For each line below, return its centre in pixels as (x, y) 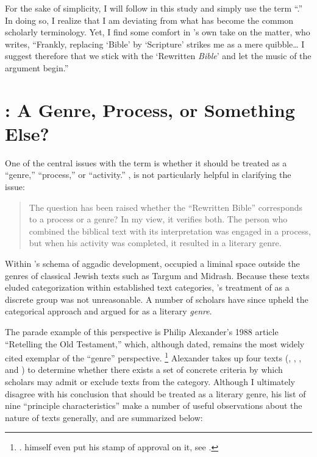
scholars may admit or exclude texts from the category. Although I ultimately (150, 382)
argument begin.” (37, 67)
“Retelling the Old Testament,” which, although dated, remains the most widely (155, 343)
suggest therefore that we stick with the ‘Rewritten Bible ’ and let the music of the (158, 56)
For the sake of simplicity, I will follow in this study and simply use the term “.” (154, 8)
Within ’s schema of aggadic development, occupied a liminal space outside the (152, 264)
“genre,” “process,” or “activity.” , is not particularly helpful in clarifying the (148, 175)
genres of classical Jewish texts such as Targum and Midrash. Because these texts (157, 275)
